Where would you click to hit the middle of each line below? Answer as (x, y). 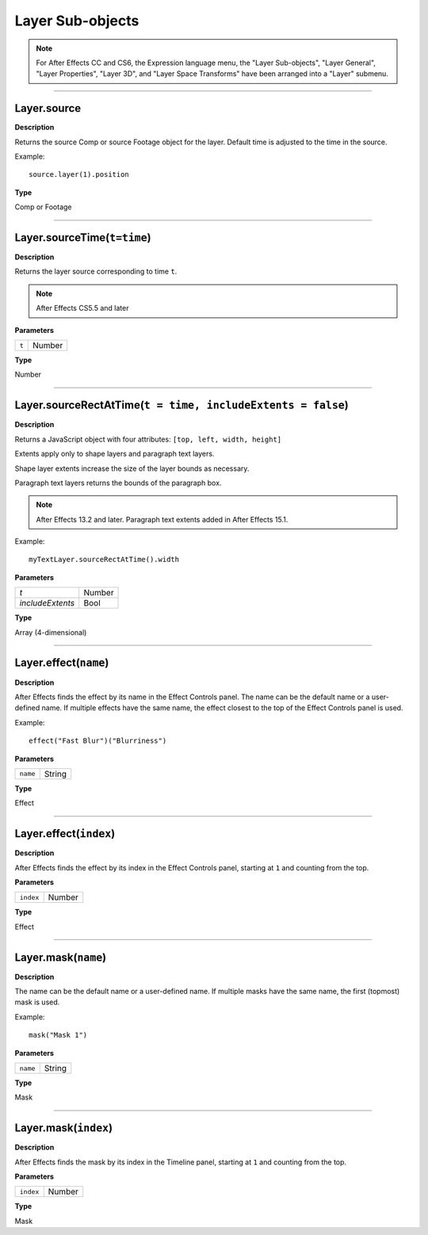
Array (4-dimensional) (51, 632)
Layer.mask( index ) (64, 1128)
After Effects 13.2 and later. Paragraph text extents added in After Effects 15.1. (162, 519)
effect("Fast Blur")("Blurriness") (98, 741)
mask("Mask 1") (58, 1035)
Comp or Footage (43, 207)
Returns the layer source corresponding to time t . (96, 271)
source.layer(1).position (79, 175)
